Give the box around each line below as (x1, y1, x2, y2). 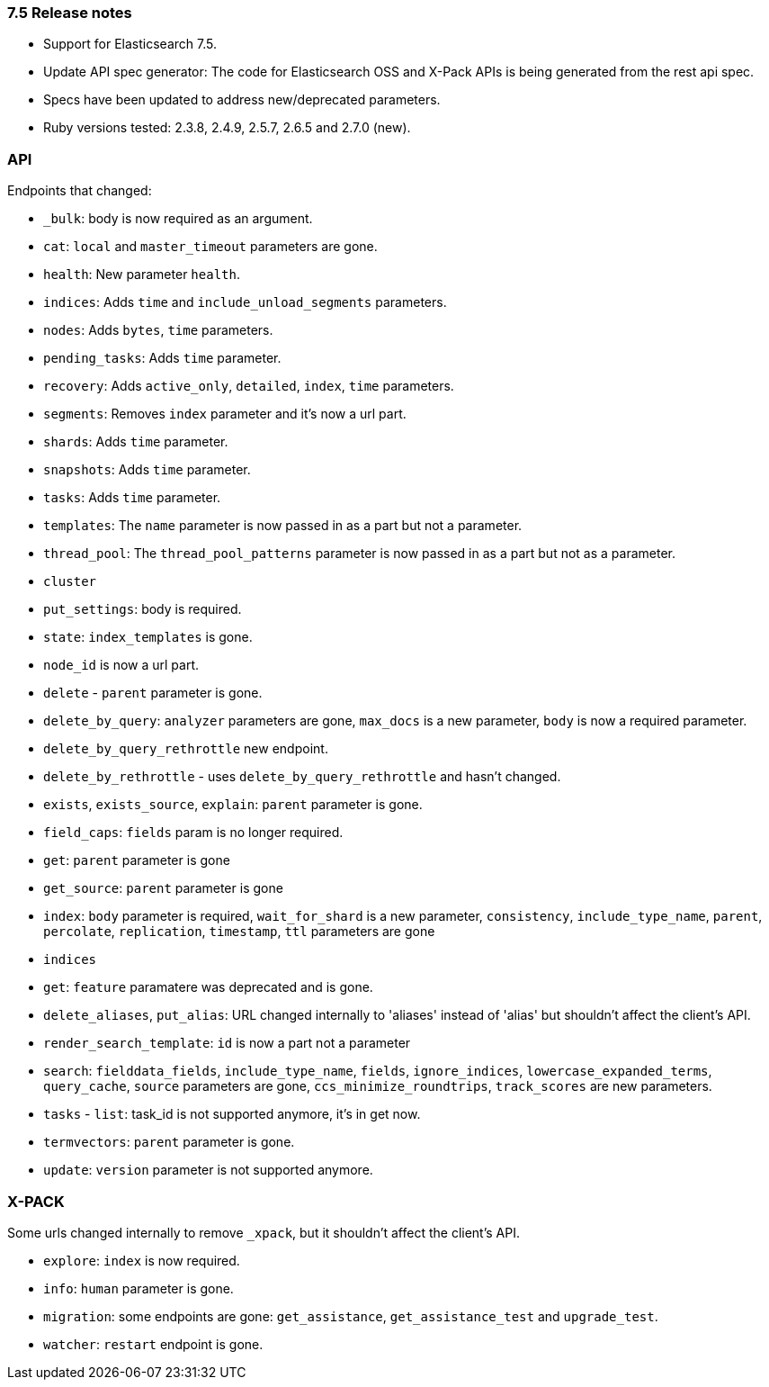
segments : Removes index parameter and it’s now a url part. (43, 406, 407, 422)
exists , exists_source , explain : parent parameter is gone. (43, 797, 423, 813)
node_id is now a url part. (43, 657, 200, 673)
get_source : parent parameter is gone (43, 880, 283, 896)
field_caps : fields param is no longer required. (43, 824, 344, 841)
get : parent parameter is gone (43, 852, 230, 869)
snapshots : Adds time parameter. (43, 462, 251, 478)
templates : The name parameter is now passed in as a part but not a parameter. (43, 518, 523, 534)
